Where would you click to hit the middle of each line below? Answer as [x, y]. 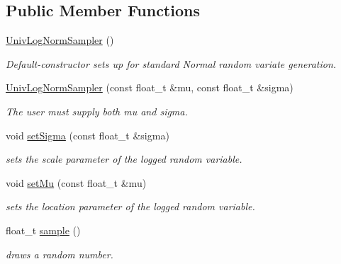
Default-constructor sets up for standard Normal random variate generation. [171, 63]
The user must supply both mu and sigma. [97, 111]
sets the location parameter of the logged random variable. [130, 206]
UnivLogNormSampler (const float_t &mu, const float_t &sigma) [150, 87]
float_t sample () [43, 230]
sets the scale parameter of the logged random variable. [124, 159]
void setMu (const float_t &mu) [76, 182]
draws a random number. [60, 254]
